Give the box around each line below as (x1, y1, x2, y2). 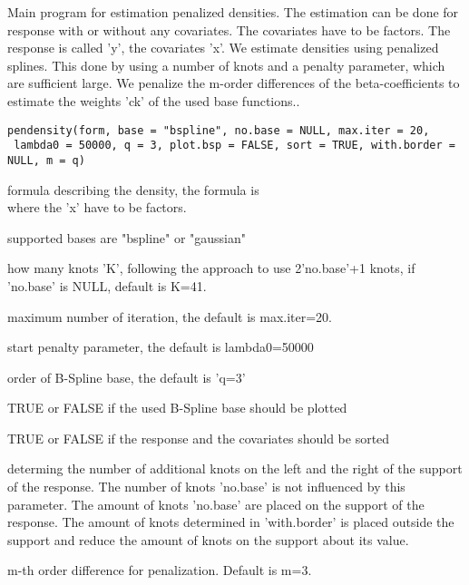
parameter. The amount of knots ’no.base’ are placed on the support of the (7, 494, 425, 513)
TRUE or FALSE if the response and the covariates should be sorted (7, 428, 390, 447)
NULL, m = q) (7, 153, 85, 167)
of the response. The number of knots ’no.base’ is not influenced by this (7, 477, 405, 496)
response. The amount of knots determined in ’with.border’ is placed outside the (7, 512, 454, 531)
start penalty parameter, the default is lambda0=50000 (7, 337, 314, 356)
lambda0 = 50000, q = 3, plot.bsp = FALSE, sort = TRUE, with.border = (14, 139, 455, 152)
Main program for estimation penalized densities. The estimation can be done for (7, 3, 459, 21)
